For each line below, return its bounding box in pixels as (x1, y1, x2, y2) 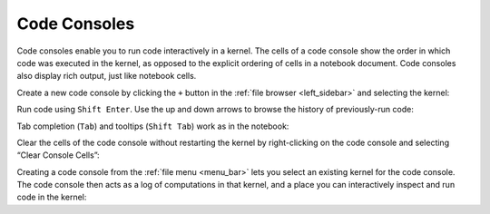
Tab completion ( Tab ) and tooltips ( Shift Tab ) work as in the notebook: (16, 121, 289, 131)
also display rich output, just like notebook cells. (16, 71, 197, 82)
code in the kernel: (16, 191, 87, 203)
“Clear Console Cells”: (16, 150, 100, 160)
